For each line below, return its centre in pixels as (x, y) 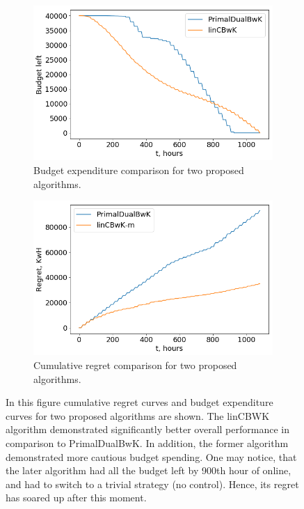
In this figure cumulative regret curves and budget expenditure (139, 402)
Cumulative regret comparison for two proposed (135, 365)
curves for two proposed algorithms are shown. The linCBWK (138, 415)
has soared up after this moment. (76, 498)
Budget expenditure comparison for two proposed (139, 170)
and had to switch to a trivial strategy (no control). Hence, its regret (152, 484)
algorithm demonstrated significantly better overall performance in (147, 429)
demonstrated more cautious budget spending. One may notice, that (151, 456)
